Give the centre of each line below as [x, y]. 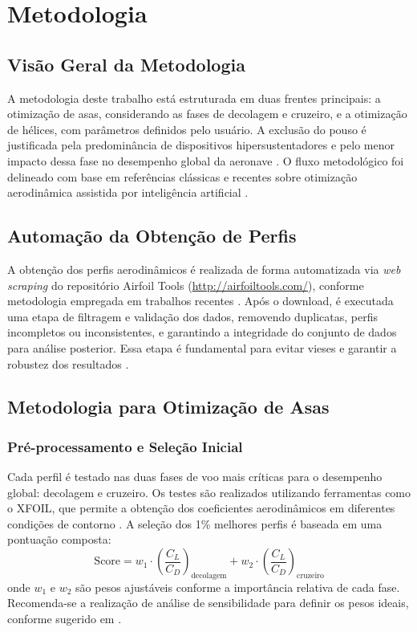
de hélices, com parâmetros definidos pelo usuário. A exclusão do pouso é [187, 129]
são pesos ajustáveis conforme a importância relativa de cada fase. [238, 587]
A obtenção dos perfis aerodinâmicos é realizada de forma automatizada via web [204, 269]
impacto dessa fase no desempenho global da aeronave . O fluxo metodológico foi [206, 160]
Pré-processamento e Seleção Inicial [125, 446]
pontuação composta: [59, 539]
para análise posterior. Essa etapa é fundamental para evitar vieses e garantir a [202, 347]
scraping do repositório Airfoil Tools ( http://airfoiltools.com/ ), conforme [186, 285]
